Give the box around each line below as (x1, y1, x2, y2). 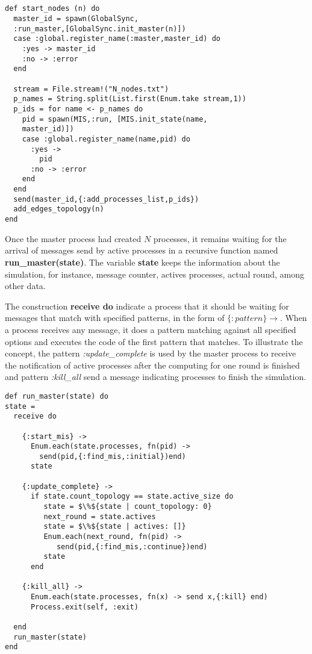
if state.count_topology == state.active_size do (30, 492, 234, 501)
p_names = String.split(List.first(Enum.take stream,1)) (13, 95, 246, 104)
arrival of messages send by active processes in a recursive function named (5, 244, 278, 257)
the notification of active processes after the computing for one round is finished (5, 358, 300, 371)
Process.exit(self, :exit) (30, 602, 139, 611)
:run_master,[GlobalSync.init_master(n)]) (13, 24, 186, 33)
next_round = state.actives (43, 512, 156, 521)
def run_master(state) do (5, 391, 108, 400)
